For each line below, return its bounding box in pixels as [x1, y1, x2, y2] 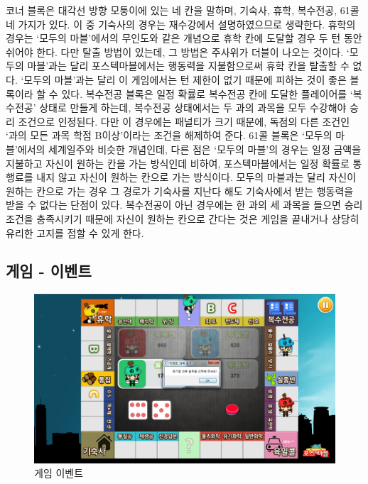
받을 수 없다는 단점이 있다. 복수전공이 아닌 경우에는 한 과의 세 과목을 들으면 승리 [6, 197, 363, 212]
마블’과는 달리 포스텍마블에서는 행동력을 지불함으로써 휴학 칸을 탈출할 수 [27, 58, 350, 73]
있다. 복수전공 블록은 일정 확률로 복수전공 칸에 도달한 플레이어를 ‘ [61, 86, 353, 101]
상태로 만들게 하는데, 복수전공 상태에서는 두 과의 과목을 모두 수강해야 [39, 100, 347, 115]
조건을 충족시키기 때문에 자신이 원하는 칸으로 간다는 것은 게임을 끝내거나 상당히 [6, 211, 359, 226]
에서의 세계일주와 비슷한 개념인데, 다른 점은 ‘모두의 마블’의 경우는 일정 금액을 [17, 141, 362, 156]
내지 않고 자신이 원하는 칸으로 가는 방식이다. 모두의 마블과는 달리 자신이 [36, 170, 357, 185]
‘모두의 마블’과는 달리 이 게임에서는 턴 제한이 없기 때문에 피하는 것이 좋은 [21, 72, 347, 87]
